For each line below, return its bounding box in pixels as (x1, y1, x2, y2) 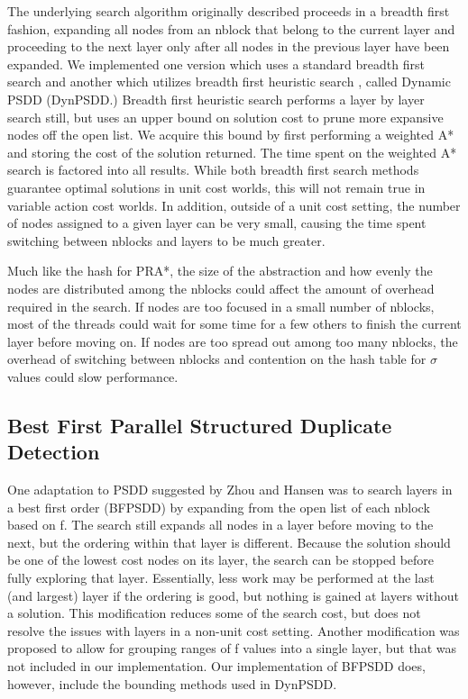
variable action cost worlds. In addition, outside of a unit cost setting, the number (7, 195, 461, 214)
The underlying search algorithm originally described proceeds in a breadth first (7, 2, 450, 20)
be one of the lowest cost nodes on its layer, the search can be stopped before (7, 550, 435, 569)
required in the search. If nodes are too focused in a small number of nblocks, (7, 296, 435, 315)
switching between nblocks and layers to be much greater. (7, 231, 326, 250)
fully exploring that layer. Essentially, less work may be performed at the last (7, 568, 435, 587)
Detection (7, 438, 100, 466)
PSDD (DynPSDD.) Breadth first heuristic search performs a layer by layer (7, 89, 425, 108)
